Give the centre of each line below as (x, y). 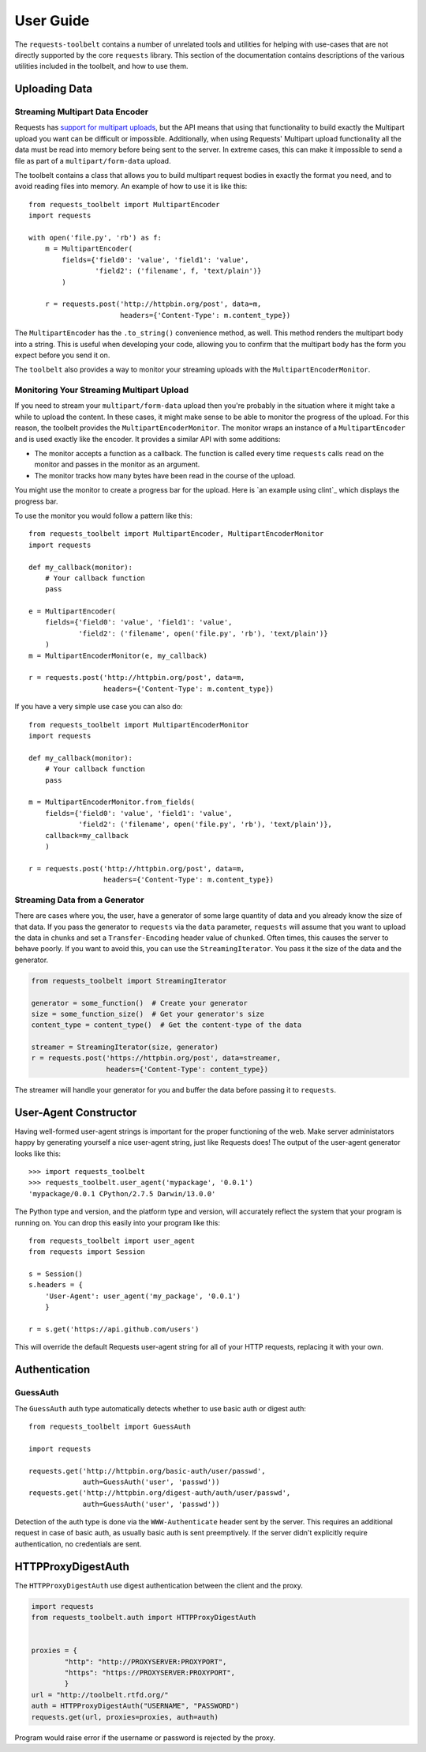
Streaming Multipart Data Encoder (82, 112)
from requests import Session (87, 1252)
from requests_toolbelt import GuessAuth (110, 1426)
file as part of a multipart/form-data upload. (93, 160)
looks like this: (38, 1154)
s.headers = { (56, 1285)
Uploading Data (54, 89)
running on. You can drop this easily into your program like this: (118, 1222)
